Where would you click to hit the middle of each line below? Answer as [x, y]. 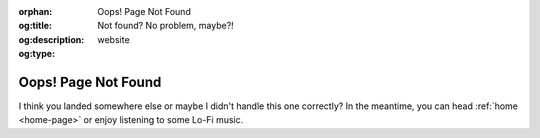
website [113, 39]
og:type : [36, 54]
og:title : [35, 26]
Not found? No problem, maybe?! [165, 26]
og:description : [51, 39]
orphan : [35, 11]
